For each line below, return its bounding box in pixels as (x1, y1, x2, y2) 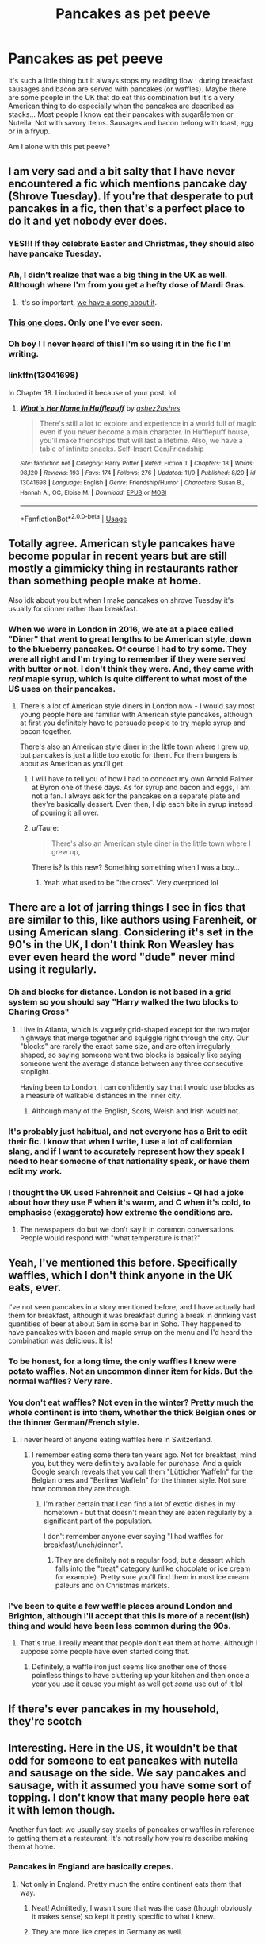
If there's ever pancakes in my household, (8, 1702, 219, 1715)
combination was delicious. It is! (8, 1336, 113, 1345)
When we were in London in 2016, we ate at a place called (8, 623, 234, 634)
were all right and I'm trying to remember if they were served (8, 653, 247, 664)
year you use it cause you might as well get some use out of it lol (31, 1679, 243, 1688)
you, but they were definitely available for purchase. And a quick (31, 1459, 242, 1468)
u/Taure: (31, 823, 59, 833)
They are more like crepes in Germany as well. (31, 1927, 183, 1936)
